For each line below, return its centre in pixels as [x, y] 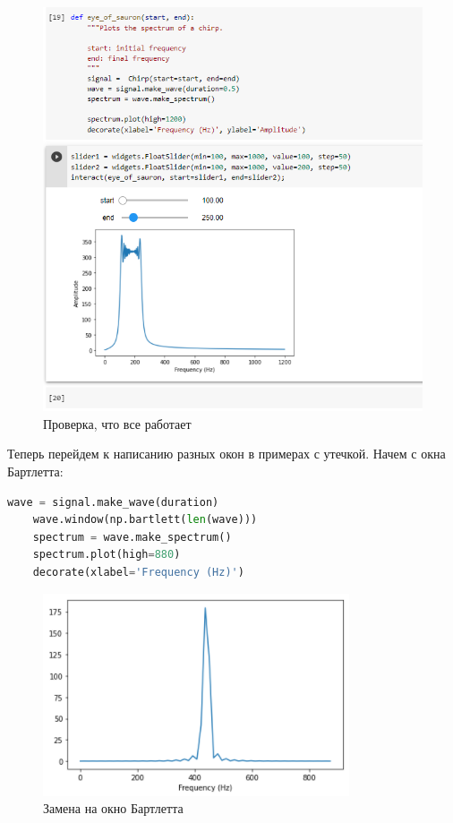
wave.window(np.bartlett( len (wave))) [145, 520]
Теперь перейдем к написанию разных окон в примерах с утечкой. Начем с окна [226, 454]
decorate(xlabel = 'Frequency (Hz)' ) [138, 572]
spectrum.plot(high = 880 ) [107, 555]
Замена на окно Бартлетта [113, 808]
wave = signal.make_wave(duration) [113, 502]
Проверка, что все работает [117, 423]
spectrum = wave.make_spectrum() [132, 537]
